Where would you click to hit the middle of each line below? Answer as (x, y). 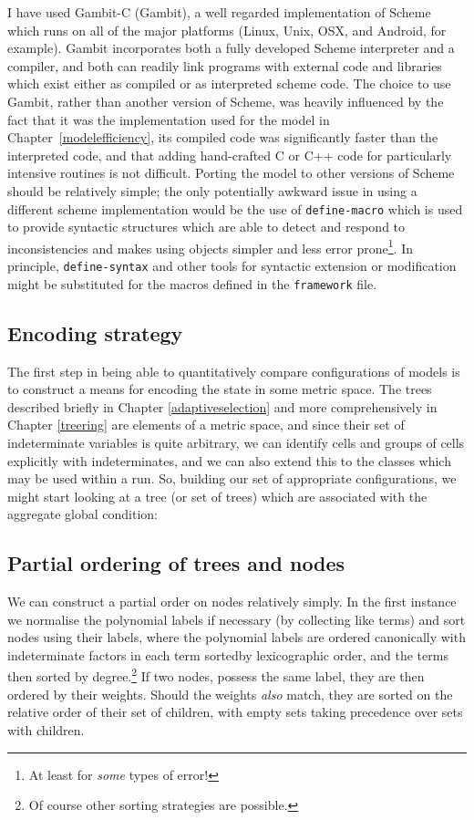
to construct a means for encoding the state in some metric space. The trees (220, 389)
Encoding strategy (95, 332)
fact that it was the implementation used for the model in (169, 119)
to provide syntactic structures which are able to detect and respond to (206, 227)
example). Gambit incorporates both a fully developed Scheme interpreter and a (231, 48)
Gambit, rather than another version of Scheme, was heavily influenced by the (226, 101)
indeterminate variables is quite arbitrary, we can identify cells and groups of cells (236, 442)
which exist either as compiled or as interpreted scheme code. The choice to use (229, 83)
